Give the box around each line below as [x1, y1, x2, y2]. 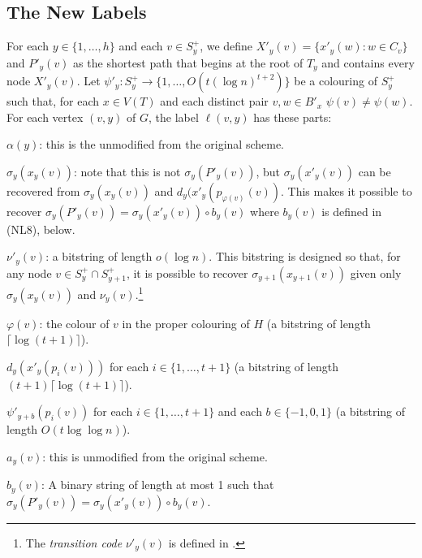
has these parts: [253, 108, 332, 125]
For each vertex [6, 108, 84, 125]
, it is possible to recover [126, 264, 248, 281]
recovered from [6, 182, 80, 199]
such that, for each [6, 93, 100, 110]
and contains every [321, 54, 415, 71]
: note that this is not [73, 162, 181, 180]
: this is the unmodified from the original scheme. [39, 136, 285, 153]
